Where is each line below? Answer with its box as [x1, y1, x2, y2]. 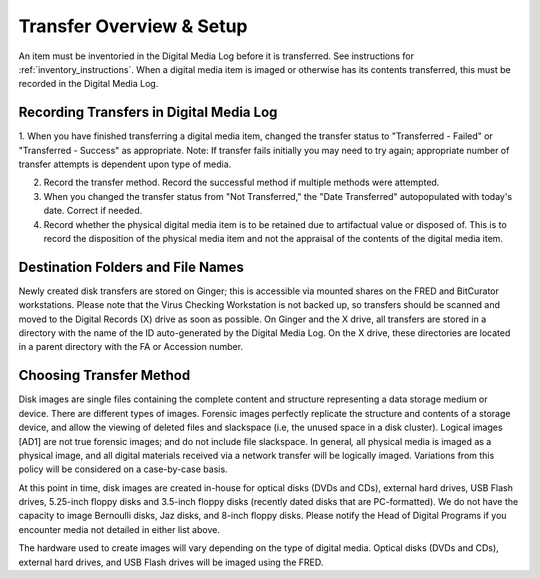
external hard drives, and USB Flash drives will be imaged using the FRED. [18, 556, 324, 568]
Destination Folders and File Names [18, 258, 245, 275]
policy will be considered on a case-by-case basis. [18, 463, 229, 475]
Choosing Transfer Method [18, 367, 191, 384]
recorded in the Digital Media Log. [18, 78, 159, 90]
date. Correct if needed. [43, 205, 143, 217]
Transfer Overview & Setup [18, 15, 249, 37]
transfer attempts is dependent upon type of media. [18, 158, 232, 170]
